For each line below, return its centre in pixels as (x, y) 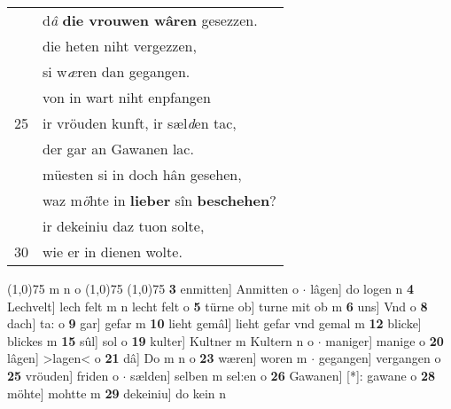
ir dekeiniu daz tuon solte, (124, 226)
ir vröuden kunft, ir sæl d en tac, (140, 123)
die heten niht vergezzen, (120, 46)
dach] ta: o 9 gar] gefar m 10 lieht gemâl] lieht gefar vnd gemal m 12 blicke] (214, 323)
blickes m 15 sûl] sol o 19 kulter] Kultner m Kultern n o (161, 340)
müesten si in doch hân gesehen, (142, 174)
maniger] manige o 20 (385, 340)
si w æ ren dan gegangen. (117, 71)
